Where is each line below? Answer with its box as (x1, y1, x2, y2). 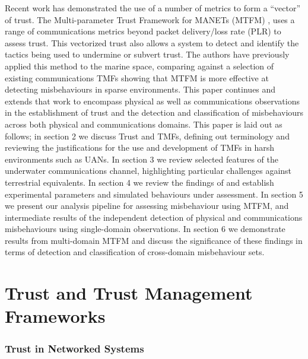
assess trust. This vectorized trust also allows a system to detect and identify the (5, 36, 299, 49)
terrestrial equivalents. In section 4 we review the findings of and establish (5, 176, 274, 188)
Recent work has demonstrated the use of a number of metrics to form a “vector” (5, 2, 301, 14)
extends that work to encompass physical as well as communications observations (5, 94, 300, 107)
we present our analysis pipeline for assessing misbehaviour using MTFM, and (5, 199, 289, 212)
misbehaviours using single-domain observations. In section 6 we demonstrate (5, 223, 285, 235)
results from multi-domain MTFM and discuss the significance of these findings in (5, 234, 303, 246)
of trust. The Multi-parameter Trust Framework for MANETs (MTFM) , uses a (5, 13, 295, 26)
